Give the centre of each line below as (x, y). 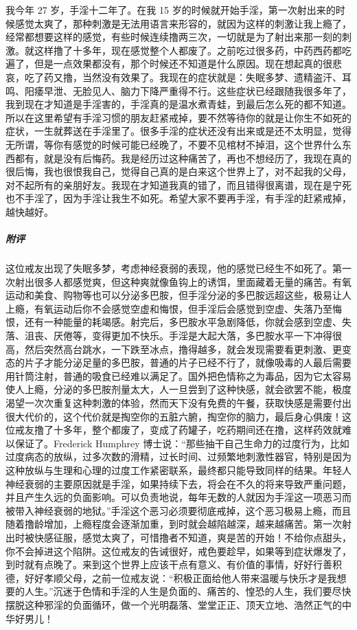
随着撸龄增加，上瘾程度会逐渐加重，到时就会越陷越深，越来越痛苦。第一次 (174, 524)
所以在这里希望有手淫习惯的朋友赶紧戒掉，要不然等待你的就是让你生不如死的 (178, 117)
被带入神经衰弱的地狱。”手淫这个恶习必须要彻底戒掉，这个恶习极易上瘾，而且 (178, 510)
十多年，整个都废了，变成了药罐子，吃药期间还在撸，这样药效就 (197, 430)
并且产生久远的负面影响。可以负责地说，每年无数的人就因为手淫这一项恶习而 (178, 497)
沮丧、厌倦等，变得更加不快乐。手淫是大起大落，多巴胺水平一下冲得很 (183, 336)
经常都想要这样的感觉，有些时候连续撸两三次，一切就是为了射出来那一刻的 (174, 37)
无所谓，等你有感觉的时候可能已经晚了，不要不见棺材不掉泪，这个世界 (164, 144)
